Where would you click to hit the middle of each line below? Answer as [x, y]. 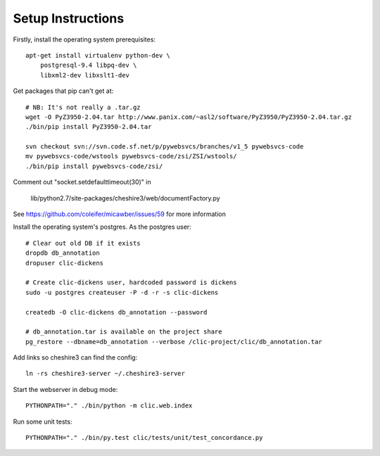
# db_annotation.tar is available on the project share [124, 332]
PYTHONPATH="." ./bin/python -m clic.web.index [109, 406]
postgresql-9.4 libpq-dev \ [88, 65]
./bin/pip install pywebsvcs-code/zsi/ [94, 166]
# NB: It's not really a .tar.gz [83, 107]
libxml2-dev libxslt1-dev [85, 75]
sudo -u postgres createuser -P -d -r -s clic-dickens [122, 292]
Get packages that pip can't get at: [63, 91]
